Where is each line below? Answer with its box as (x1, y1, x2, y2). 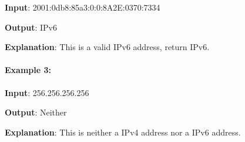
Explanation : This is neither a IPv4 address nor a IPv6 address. (5, 126, 241, 138)
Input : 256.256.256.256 (5, 86, 89, 98)
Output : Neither (5, 106, 67, 118)
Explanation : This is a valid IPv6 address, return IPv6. (5, 41, 210, 53)
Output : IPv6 (5, 21, 57, 33)
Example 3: (5, 64, 51, 76)
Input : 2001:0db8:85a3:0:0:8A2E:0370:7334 (5, 1, 160, 13)
